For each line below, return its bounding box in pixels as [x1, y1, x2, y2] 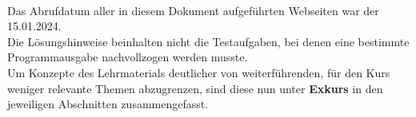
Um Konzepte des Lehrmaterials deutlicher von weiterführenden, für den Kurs [7, 64, 390, 80]
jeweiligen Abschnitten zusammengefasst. [7, 96, 209, 112]
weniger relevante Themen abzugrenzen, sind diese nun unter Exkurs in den [7, 80, 383, 96]
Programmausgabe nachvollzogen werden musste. [7, 49, 248, 65]
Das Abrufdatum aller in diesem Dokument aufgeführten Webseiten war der [7, 2, 379, 18]
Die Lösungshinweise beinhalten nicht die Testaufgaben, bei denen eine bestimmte [7, 33, 410, 49]
